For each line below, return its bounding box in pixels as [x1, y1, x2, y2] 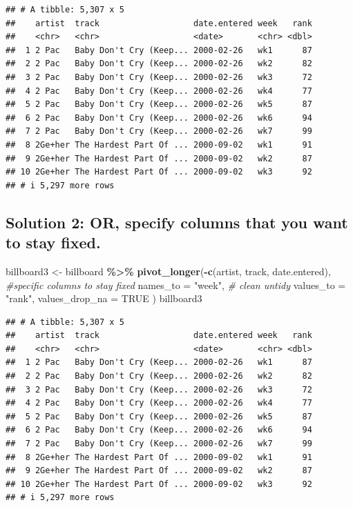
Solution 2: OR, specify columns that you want [6, 211, 348, 232]
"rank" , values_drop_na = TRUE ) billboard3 [6, 291, 202, 306]
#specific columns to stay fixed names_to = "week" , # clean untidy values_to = [6, 277, 346, 292]
